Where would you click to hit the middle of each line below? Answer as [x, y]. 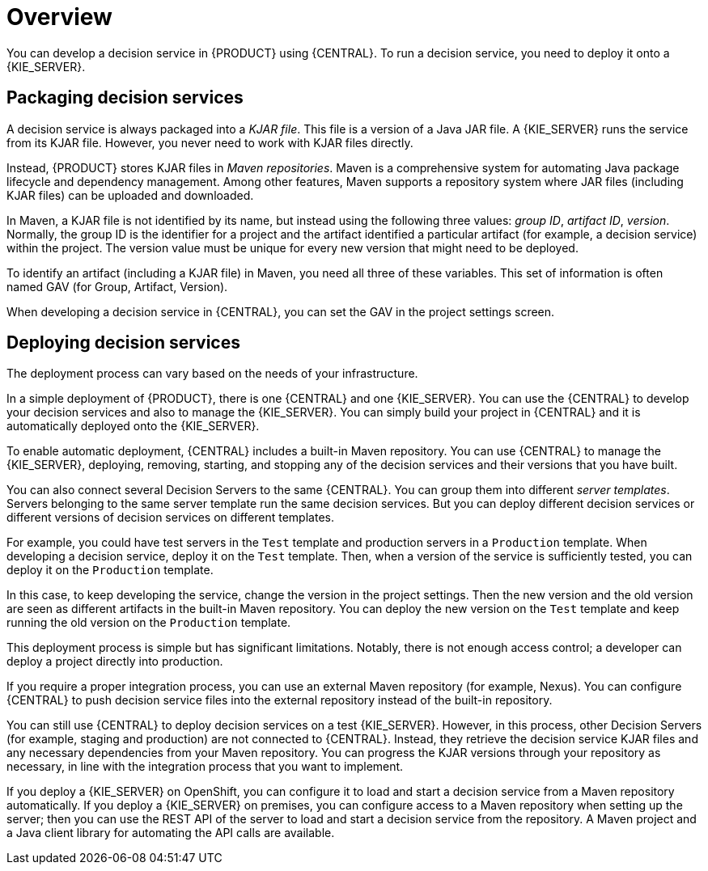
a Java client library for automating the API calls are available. [171, 833]
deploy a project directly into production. [115, 662]
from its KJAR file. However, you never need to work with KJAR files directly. [210, 142]
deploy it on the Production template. [110, 570]
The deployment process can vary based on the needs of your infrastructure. [212, 374]
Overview [59, 17]
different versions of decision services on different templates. [170, 518]
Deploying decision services [123, 343]
